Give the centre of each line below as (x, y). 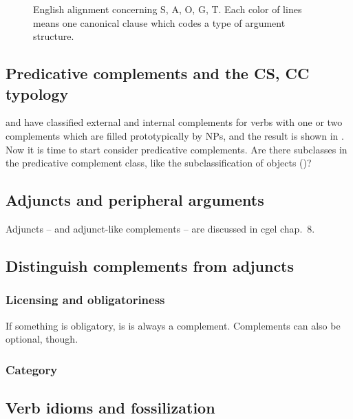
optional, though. (42, 339)
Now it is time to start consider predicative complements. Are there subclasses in (176, 149)
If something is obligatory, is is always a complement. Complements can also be (173, 325)
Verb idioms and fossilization (110, 407)
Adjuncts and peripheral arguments (135, 200)
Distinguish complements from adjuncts (150, 265)
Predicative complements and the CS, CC (158, 73)
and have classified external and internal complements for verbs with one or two (174, 122)
